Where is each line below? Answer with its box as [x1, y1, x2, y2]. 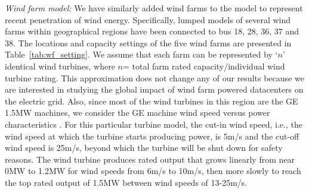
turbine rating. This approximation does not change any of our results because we [5, 71, 304, 84]
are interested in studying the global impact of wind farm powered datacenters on [5, 83, 304, 96]
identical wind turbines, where [5, 59, 115, 72]
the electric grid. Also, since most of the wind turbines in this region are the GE [5, 94, 298, 107]
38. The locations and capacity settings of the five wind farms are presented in [5, 36, 292, 49]
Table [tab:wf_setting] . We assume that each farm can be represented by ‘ [5, 48, 278, 61]
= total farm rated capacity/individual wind [122, 59, 285, 72]
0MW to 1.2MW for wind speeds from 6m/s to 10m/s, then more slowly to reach [5, 164, 301, 177]
